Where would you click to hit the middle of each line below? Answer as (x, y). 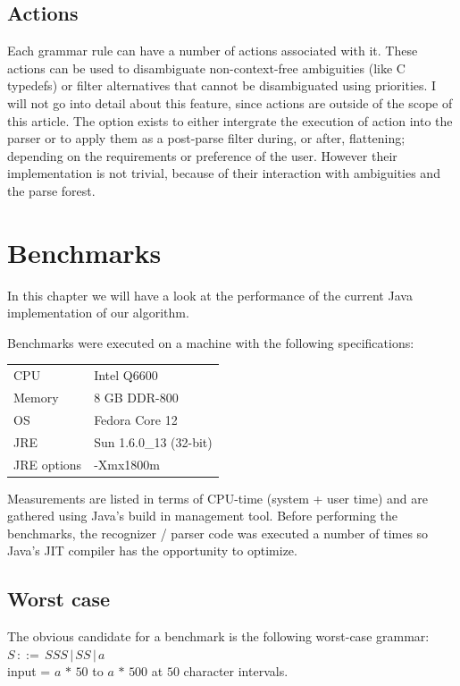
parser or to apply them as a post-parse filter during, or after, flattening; (206, 138)
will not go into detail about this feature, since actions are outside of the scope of (230, 102)
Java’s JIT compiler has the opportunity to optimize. (152, 550)
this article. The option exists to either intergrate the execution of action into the (230, 120)
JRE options (48, 464)
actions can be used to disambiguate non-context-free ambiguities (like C (206, 68)
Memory (36, 398)
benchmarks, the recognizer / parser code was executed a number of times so (218, 533)
